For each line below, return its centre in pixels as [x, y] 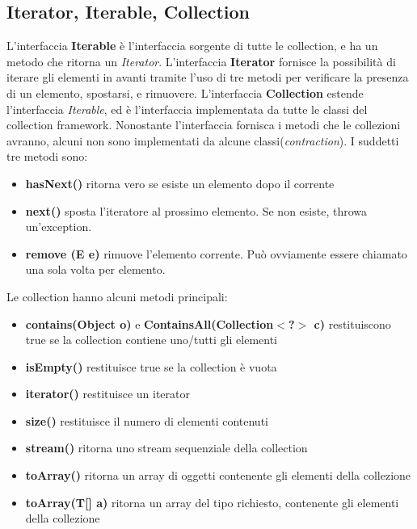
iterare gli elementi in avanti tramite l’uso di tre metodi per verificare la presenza [208, 77]
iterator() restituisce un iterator [107, 394]
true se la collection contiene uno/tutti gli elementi [152, 340]
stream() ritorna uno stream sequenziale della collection [166, 448]
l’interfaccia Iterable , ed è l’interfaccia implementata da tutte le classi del [187, 109]
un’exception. [59, 227]
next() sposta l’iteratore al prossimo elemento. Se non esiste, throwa [196, 210]
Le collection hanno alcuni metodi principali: [117, 296]
